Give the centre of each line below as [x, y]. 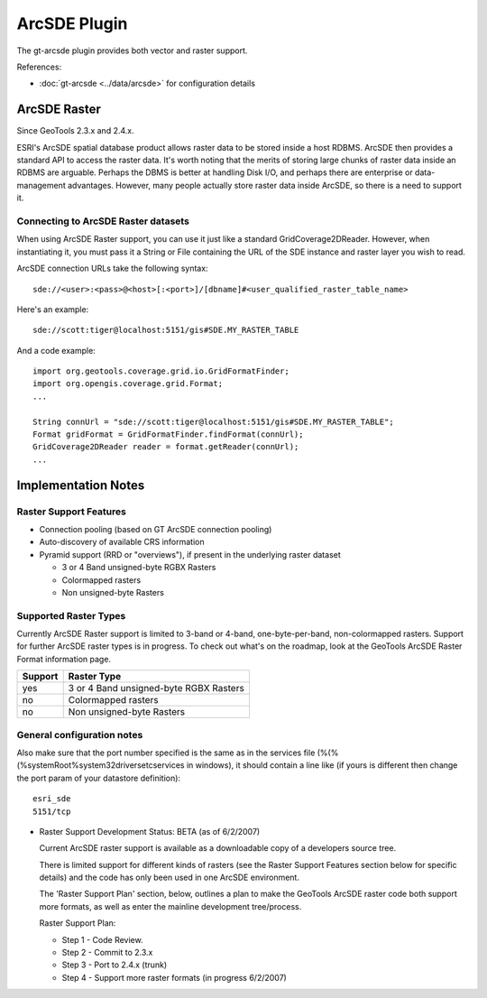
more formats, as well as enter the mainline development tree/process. [170, 906]
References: [39, 67]
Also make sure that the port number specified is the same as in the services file [166, 753]
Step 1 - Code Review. [102, 939]
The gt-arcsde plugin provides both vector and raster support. [132, 51]
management [41, 185]
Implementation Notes [81, 485]
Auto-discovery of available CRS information [122, 542]
